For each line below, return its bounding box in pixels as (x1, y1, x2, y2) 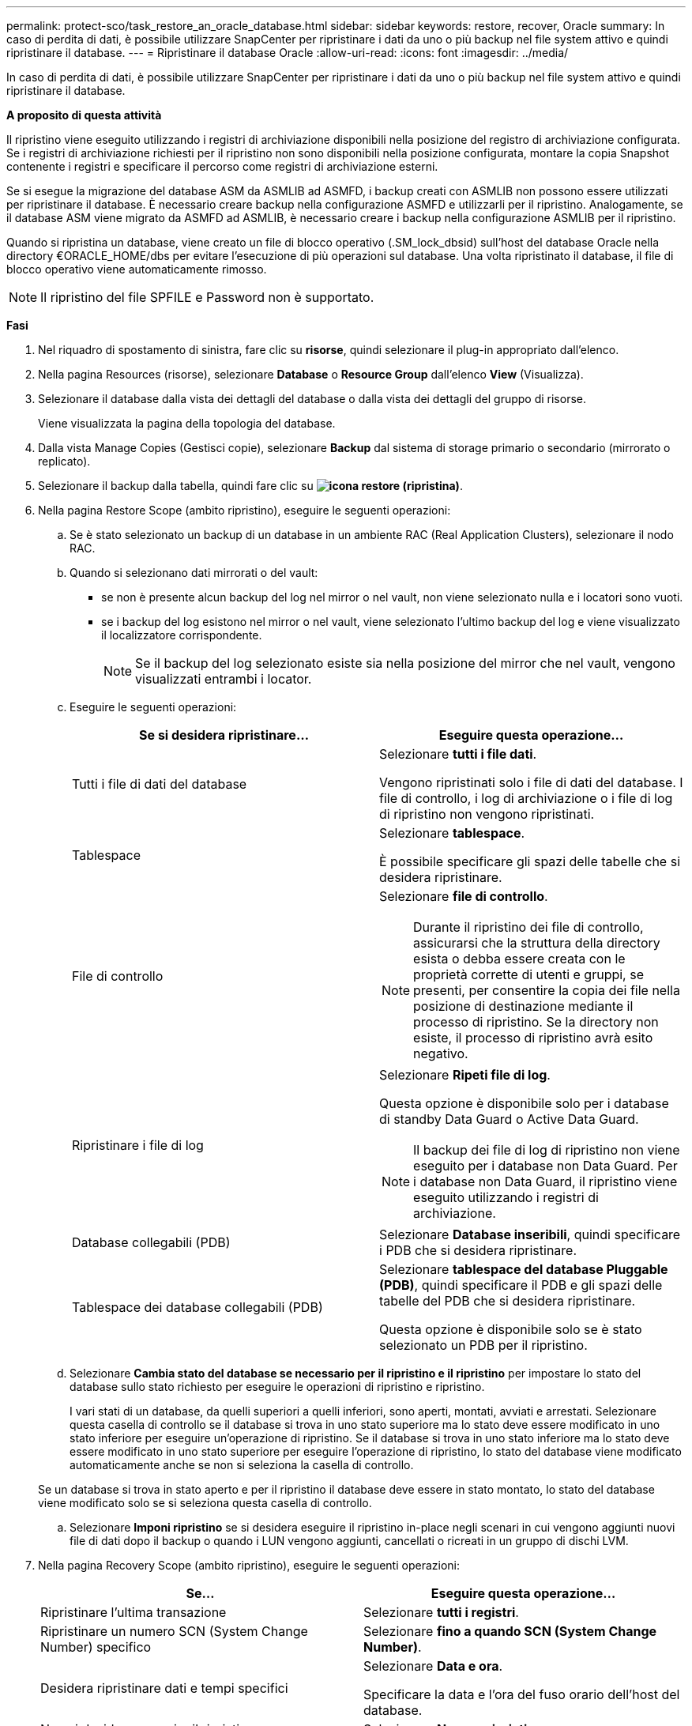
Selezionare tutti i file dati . (379, 746, 537, 762)
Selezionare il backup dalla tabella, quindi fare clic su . (38, 479, 463, 492)
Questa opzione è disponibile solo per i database (379, 1095, 669, 1111)
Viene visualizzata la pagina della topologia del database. (38, 416, 336, 430)
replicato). (38, 454, 91, 468)
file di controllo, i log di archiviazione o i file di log (379, 790, 673, 806)
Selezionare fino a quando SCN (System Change (363, 1623, 657, 1639)
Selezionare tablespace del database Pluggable (379, 1261, 668, 1277)
